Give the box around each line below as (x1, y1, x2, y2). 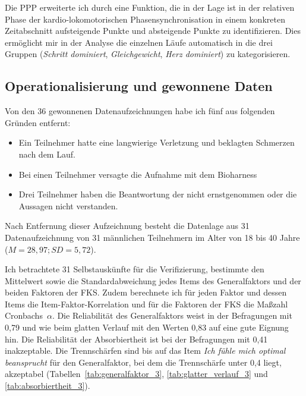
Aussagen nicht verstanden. (18, 199, 118, 212)
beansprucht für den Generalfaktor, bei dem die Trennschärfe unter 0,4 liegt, (5, 356, 282, 368)
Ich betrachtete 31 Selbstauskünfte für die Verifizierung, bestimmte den (5, 263, 264, 275)
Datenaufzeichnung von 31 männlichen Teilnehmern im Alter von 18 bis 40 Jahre (5, 231, 300, 243)
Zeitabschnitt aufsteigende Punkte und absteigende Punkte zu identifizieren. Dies (5, 24, 301, 37)
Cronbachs (5, 309, 43, 322)
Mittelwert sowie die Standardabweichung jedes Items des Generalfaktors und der (5, 274, 301, 287)
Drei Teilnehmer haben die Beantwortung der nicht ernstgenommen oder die (18, 188, 297, 200)
